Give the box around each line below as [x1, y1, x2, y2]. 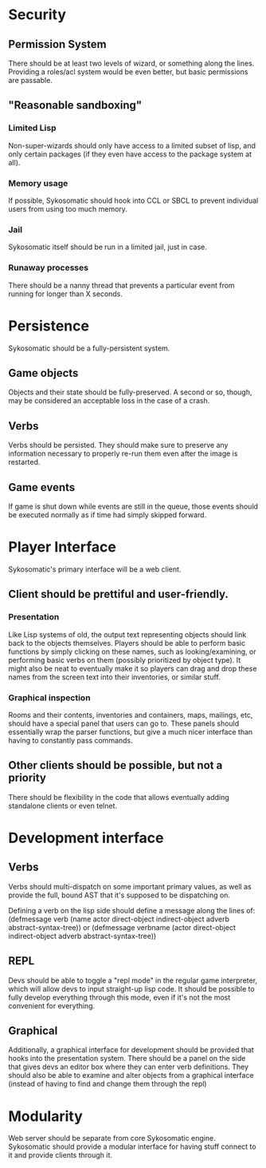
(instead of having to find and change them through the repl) [8, 1079, 207, 1089]
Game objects [8, 366, 79, 380]
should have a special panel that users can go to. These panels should [8, 719, 240, 728]
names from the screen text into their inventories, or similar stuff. [8, 672, 221, 682]
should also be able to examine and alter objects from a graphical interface [8, 1071, 254, 1080]
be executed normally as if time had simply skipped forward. [8, 509, 207, 520]
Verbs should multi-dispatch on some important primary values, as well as [8, 881, 252, 891]
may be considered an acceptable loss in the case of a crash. [8, 396, 210, 406]
